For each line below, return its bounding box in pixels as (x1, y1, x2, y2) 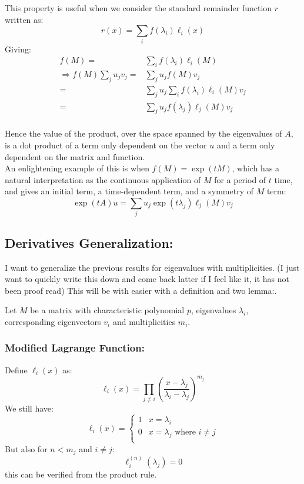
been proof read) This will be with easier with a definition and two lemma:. (5, 284, 277, 296)
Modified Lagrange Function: (5, 340, 145, 355)
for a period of (214, 173, 266, 185)
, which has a (232, 162, 280, 174)
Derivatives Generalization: (5, 233, 173, 251)
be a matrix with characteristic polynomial (30, 304, 185, 316)
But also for (5, 442, 48, 455)
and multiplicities (112, 315, 176, 327)
